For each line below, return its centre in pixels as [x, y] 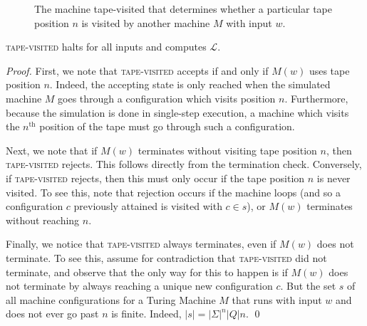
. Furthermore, [316, 98]
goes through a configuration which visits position [167, 98]
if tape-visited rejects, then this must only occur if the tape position [155, 178]
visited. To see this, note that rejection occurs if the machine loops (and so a [173, 192]
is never [334, 178]
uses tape [329, 70]
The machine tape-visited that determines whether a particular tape [183, 9]
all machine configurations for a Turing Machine [111, 299]
